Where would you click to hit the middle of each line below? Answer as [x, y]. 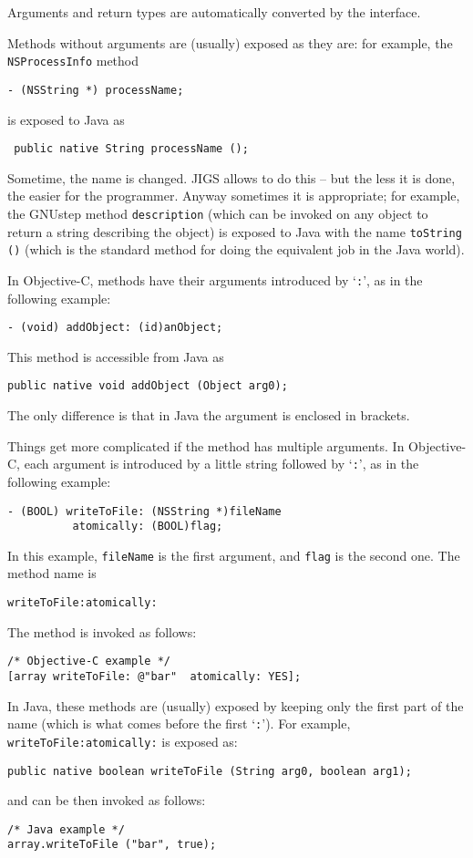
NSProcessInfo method [73, 61]
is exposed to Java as [66, 119]
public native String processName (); [131, 149]
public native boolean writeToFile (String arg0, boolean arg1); [210, 771]
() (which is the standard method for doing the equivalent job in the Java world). [236, 249]
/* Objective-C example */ [89, 662]
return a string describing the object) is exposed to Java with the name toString [235, 231]
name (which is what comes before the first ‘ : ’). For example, [179, 724]
